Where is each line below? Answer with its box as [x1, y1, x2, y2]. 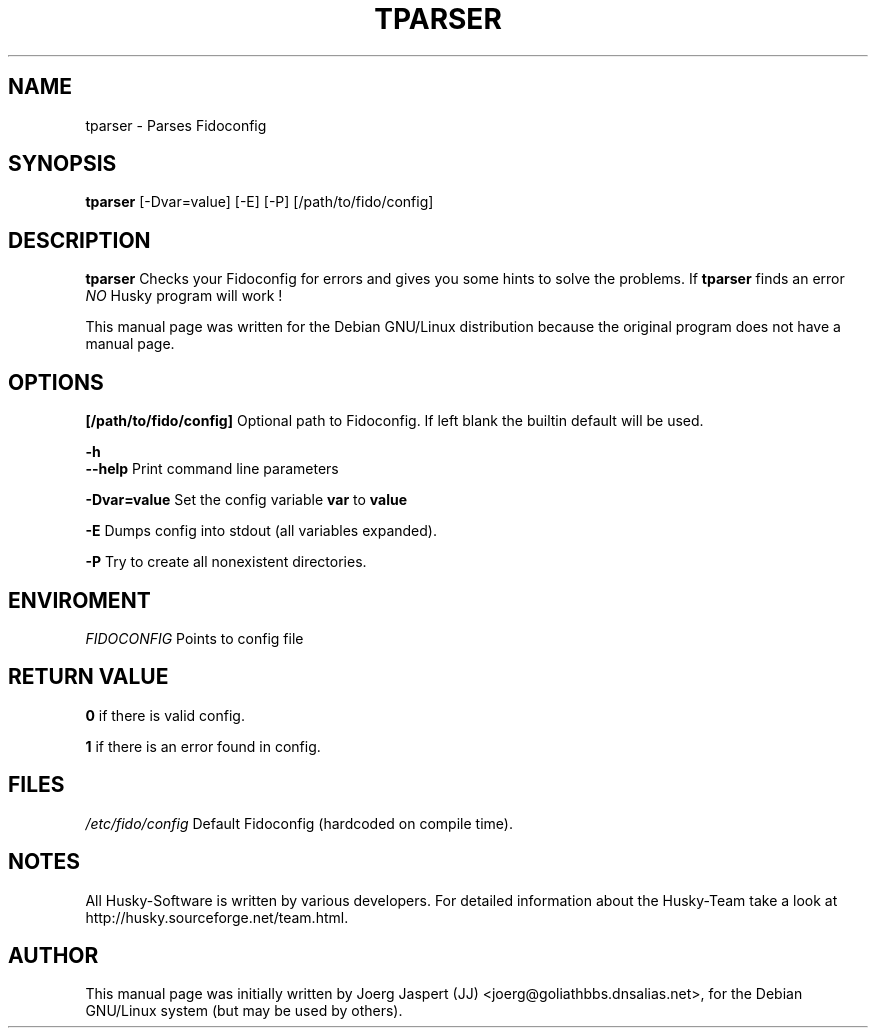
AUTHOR [8, 942, 99, 968]
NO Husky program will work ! [85, 287, 283, 305]
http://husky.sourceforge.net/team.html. [85, 908, 349, 926]
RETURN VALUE [8, 664, 169, 690]
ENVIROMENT [8, 587, 151, 613]
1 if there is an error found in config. [85, 737, 321, 755]
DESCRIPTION [8, 227, 151, 253]
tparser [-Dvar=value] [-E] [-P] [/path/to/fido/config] [85, 193, 434, 211]
